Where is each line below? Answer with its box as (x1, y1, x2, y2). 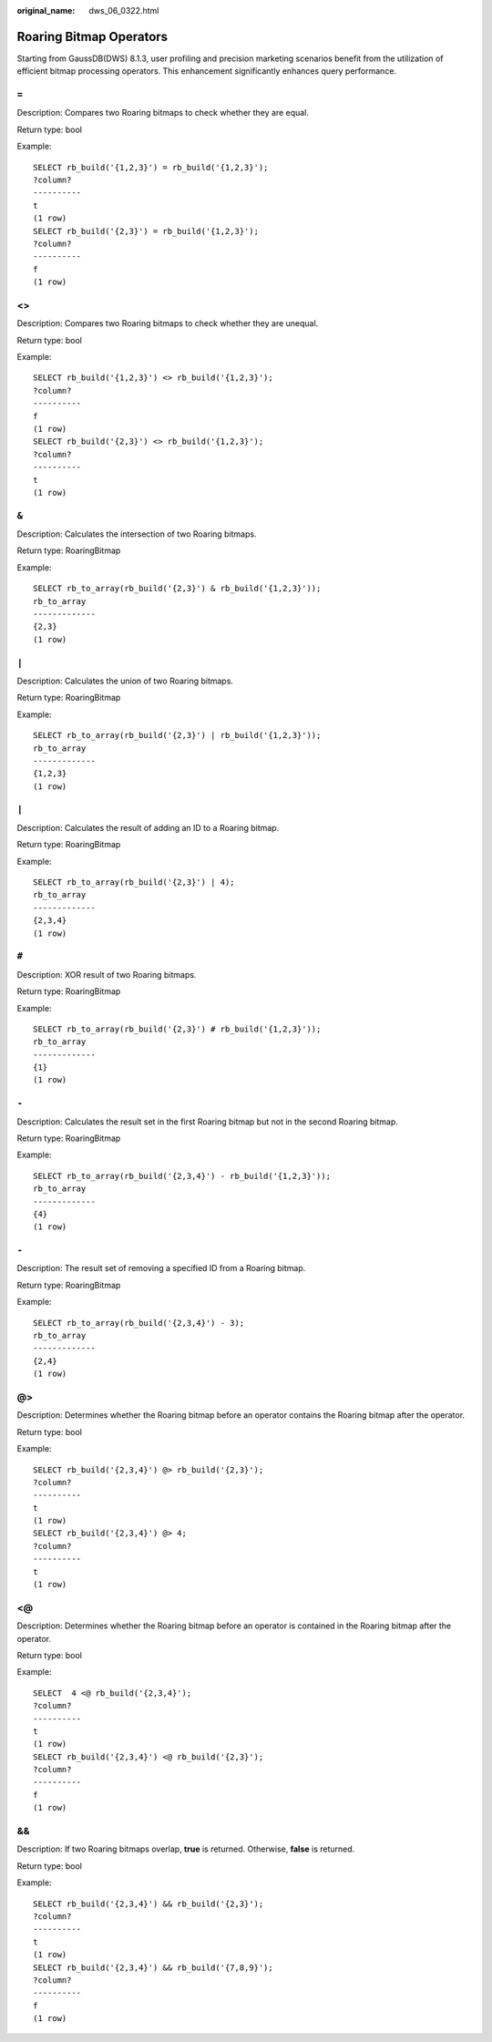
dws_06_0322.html (88, 5, 159, 15)
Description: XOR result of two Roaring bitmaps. (16, 969, 197, 980)
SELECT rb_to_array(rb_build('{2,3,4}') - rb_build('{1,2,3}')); (33, 1171, 332, 1181)
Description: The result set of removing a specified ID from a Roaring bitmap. (16, 1263, 306, 1274)
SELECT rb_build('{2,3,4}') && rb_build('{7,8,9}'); (33, 1962, 273, 1973)
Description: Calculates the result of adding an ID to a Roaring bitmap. (16, 822, 280, 833)
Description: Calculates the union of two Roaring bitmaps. (16, 675, 234, 686)
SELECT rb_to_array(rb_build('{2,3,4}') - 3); (33, 1318, 245, 1328)
